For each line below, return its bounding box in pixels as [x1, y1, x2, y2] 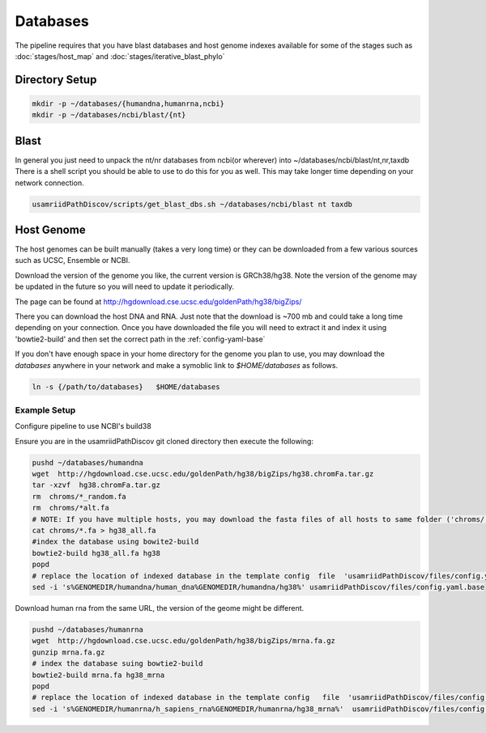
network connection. [15, 178, 84, 188]
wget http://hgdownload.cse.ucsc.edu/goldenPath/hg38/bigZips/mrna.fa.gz [32, 636, 336, 646]
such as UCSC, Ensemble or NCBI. [15, 256, 130, 265]
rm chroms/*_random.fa [32, 492, 127, 501]
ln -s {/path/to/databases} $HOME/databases [32, 382, 220, 392]
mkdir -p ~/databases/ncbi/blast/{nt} [32, 110, 186, 120]
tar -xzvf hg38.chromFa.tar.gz [32, 481, 161, 489]
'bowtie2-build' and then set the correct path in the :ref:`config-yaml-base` [15, 334, 266, 344]
